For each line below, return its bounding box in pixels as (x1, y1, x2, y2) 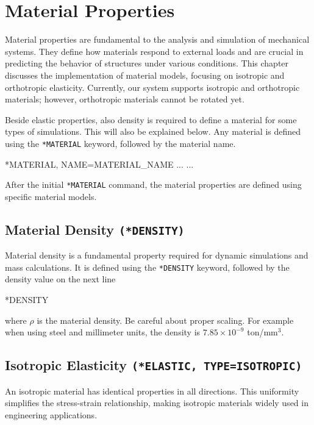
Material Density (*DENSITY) (5, 220, 185, 238)
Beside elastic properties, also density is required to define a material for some (5, 113, 297, 126)
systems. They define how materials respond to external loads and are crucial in (5, 45, 304, 57)
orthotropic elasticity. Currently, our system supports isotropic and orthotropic (5, 80, 300, 93)
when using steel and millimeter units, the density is (5, 326, 201, 338)
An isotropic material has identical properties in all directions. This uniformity (5, 384, 299, 397)
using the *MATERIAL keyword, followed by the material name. (5, 137, 236, 149)
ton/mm (247, 326, 278, 338)
